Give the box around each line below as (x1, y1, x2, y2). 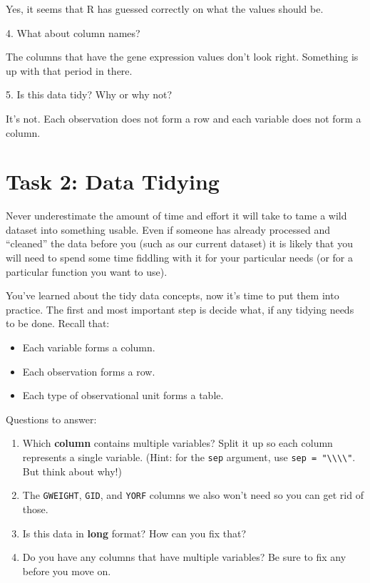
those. (22, 501, 48, 516)
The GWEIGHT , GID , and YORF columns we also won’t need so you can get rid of (22, 487, 364, 502)
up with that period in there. (6, 63, 133, 78)
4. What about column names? (6, 25, 140, 40)
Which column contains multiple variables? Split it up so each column (22, 435, 333, 450)
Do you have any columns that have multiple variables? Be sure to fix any (22, 550, 346, 564)
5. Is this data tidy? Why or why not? (6, 87, 173, 102)
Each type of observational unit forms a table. (22, 388, 224, 403)
